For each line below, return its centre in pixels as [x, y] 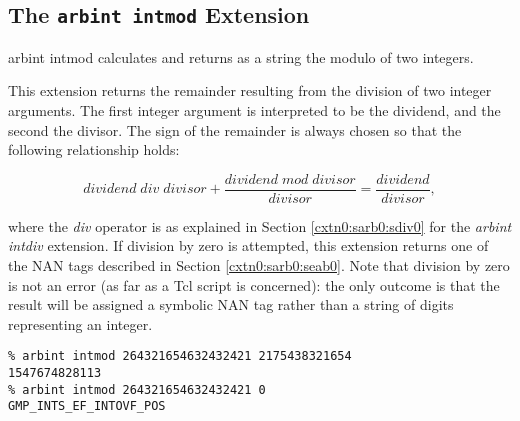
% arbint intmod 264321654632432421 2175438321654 [180, 356]
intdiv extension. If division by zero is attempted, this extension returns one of [248, 245]
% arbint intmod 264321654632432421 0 [137, 389]
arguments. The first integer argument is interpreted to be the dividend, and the [254, 109]
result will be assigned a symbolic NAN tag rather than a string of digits [231, 304]
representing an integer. [80, 323]
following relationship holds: [94, 149]
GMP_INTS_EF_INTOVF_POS [87, 406]
